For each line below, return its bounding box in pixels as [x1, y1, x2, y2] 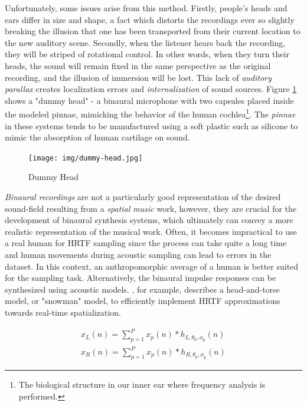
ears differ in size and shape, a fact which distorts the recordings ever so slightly [5, 13, 295, 25]
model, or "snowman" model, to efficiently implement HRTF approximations [5, 294, 280, 307]
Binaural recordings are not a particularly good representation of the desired [5, 191, 281, 203]
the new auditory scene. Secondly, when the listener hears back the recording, [5, 36, 286, 48]
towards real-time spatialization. [5, 306, 122, 318]
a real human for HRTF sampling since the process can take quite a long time [5, 237, 287, 249]
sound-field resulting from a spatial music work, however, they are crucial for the [5, 202, 297, 214]
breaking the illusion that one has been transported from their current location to [5, 25, 301, 37]
